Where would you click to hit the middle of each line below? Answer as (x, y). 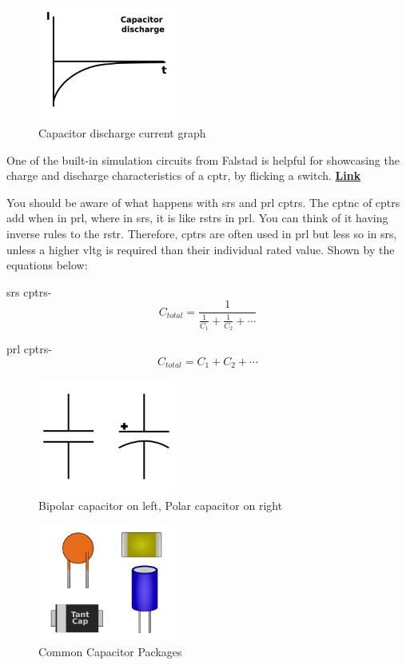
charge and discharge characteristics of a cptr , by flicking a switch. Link (184, 175)
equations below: (47, 265)
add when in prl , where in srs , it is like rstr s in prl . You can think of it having (197, 218)
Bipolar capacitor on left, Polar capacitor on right (161, 506)
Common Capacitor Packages (110, 651)
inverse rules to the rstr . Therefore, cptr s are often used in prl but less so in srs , (202, 233)
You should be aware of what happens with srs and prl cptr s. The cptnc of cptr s (203, 202)
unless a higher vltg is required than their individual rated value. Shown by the (201, 249)
